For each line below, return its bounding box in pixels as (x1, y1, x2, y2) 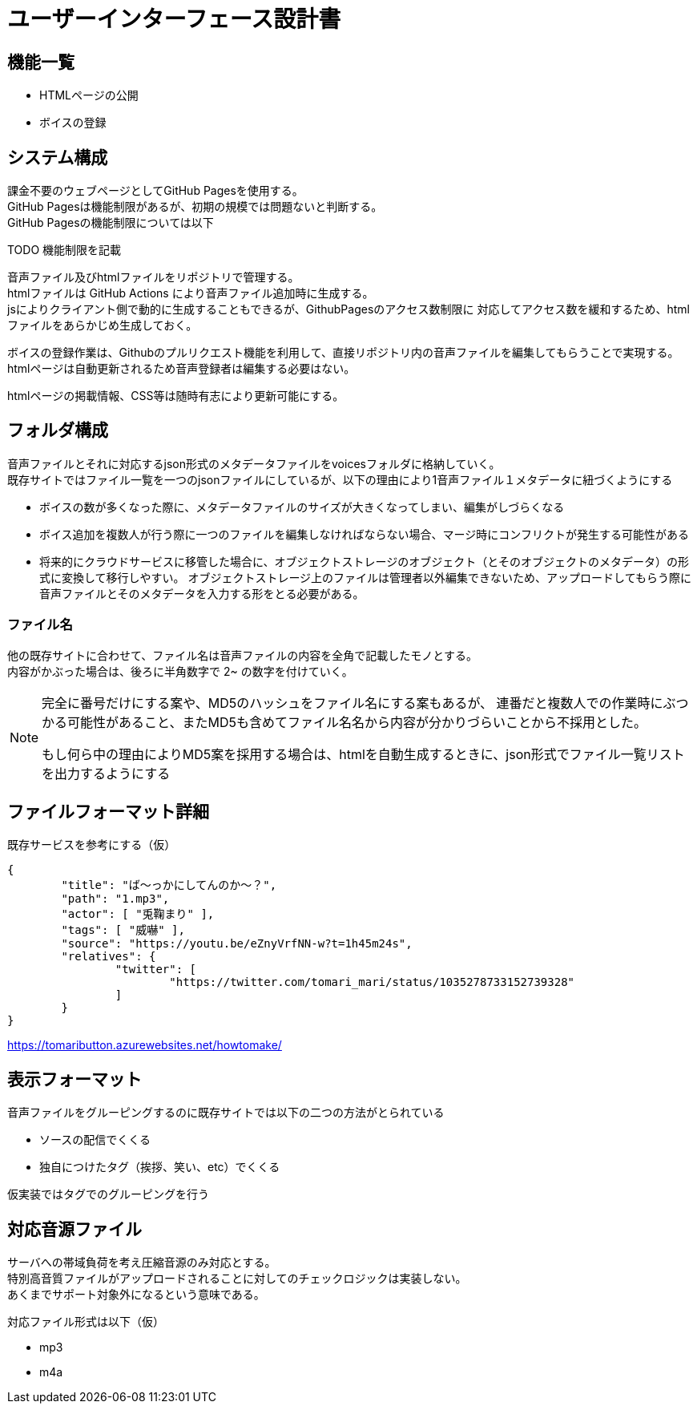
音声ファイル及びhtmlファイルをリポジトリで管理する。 (7, 270, 300, 285)
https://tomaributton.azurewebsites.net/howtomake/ (7, 1038, 282, 1052)
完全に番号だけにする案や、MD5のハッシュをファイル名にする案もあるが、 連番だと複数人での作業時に (42, 694, 663, 711)
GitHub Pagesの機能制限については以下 (7, 216, 214, 230)
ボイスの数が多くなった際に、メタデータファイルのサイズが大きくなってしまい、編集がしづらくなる (39, 499, 565, 514)
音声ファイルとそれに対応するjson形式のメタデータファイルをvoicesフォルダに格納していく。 (7, 456, 501, 471)
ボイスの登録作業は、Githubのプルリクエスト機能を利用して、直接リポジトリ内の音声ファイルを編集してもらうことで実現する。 (7, 345, 679, 360)
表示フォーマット (7, 1069, 142, 1089)
